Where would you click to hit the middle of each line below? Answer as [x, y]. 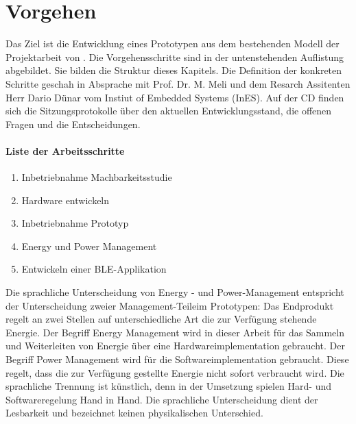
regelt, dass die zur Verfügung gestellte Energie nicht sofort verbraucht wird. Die [175, 372]
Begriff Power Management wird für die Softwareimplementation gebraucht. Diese [177, 359]
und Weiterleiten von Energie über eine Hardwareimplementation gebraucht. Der [175, 346]
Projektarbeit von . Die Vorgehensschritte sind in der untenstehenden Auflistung [175, 57]
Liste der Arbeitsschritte [65, 150]
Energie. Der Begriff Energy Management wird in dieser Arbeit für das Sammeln [175, 332]
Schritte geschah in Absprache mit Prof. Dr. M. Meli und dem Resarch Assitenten [178, 83]
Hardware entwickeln [66, 200]
